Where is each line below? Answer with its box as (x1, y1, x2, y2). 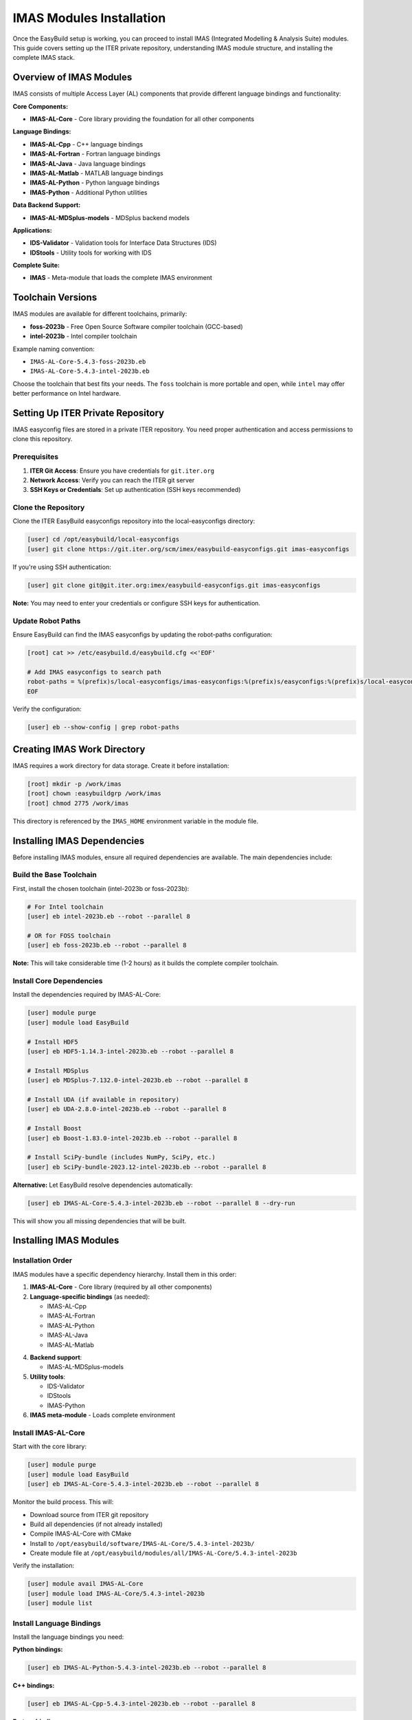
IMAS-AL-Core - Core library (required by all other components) (30, 1283, 212, 1291)
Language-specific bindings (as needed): (30, 1292, 150, 1300)
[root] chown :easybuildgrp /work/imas (27, 790, 161, 797)
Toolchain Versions (12, 292, 98, 303)
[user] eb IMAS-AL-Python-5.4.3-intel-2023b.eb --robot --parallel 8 (27, 1664, 266, 1672)
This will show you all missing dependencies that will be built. (12, 1216, 187, 1225)
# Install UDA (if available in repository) (27, 1095, 180, 1104)
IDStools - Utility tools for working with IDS (30, 248, 152, 257)
